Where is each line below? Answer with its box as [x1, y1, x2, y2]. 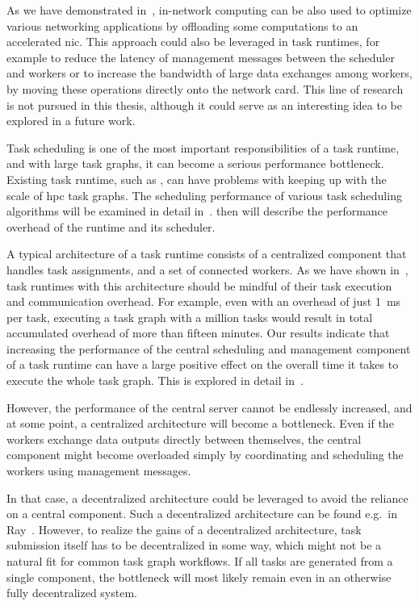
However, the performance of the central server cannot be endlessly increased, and [6, 399, 413, 416]
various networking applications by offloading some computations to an [6, 17, 358, 34]
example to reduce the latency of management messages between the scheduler [6, 48, 395, 65]
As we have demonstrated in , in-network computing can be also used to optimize [6, 2, 412, 18]
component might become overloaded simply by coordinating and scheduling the [6, 446, 404, 463]
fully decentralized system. [6, 584, 137, 601]
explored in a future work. [6, 112, 136, 129]
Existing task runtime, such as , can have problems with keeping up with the [6, 170, 387, 187]
